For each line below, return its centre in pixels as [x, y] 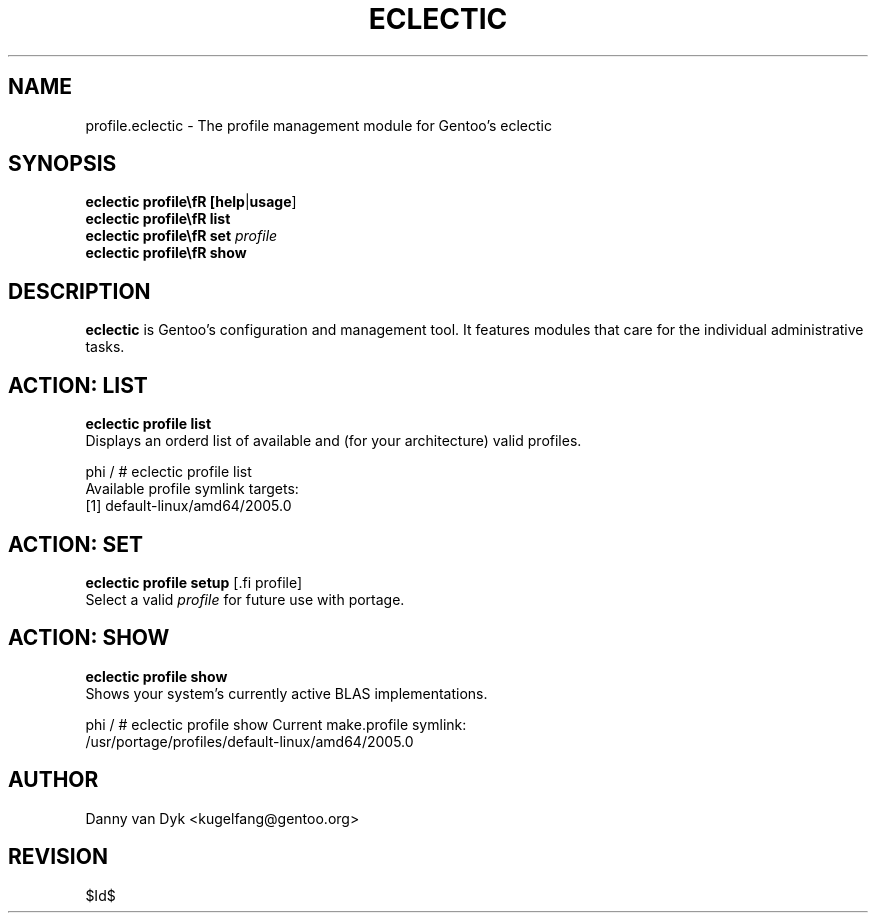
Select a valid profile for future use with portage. [245, 599]
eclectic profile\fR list [158, 219]
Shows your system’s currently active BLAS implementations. [286, 693]
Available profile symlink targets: [192, 489]
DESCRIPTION [79, 291]
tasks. [105, 347]
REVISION [58, 857]
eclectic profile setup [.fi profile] [194, 582]
